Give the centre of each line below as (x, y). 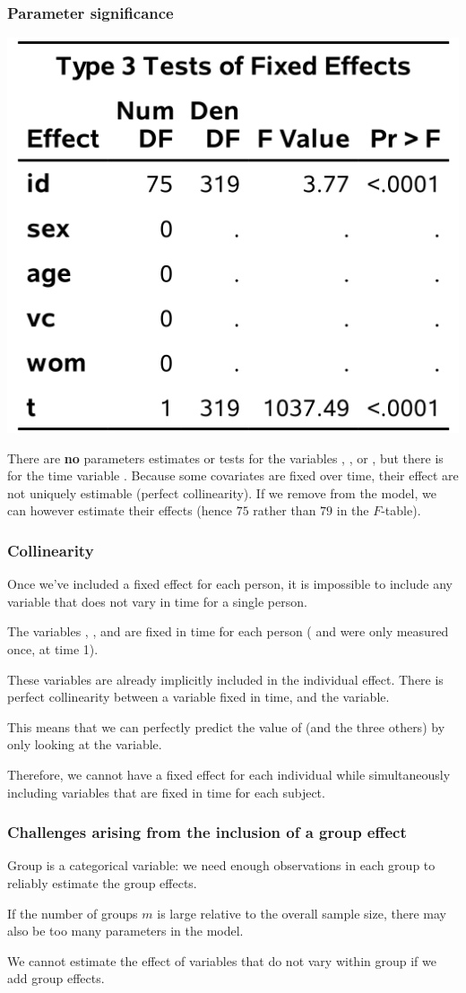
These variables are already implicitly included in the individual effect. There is (225, 679)
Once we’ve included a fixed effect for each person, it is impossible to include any (230, 584)
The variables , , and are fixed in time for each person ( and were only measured (228, 631)
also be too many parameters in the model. (125, 931)
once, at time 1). (53, 648)
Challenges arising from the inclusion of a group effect (207, 832)
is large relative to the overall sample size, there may (302, 913)
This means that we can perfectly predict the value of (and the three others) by (226, 726)
